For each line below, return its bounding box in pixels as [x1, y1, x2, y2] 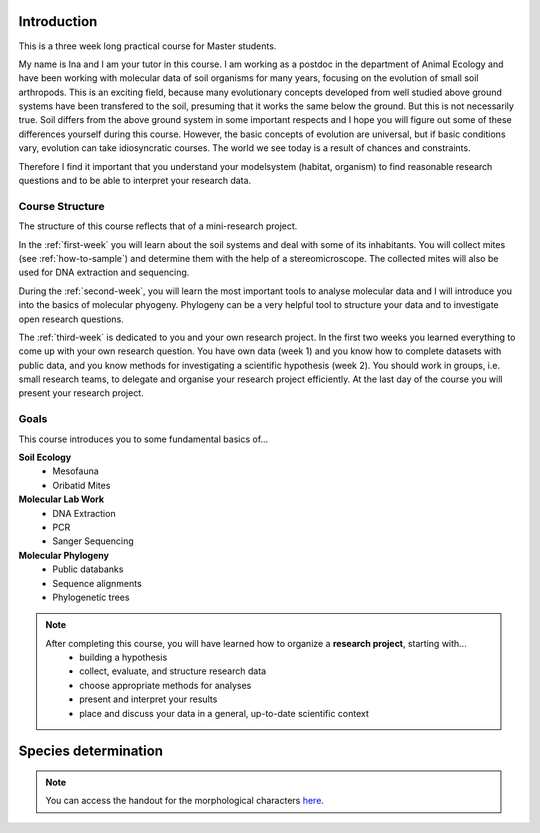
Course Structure [18, 199, 105, 213]
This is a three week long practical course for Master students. [18, 40, 277, 52]
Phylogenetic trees [52, 591, 130, 603]
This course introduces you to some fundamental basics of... [18, 433, 269, 445]
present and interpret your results [79, 693, 218, 705]
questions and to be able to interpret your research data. [18, 175, 252, 187]
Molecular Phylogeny [18, 549, 110, 561]
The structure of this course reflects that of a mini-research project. [18, 220, 298, 232]
